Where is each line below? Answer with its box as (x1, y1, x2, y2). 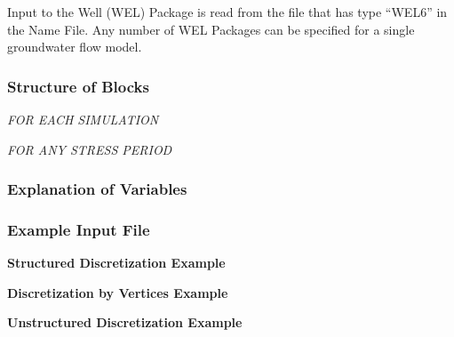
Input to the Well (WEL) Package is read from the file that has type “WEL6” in (7, 3, 448, 20)
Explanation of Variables (7, 178, 187, 200)
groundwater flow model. (7, 37, 142, 56)
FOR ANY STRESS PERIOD (7, 140, 172, 158)
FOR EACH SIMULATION (7, 110, 159, 128)
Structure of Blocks (7, 75, 149, 97)
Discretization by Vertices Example (7, 283, 228, 301)
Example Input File (7, 218, 150, 240)
